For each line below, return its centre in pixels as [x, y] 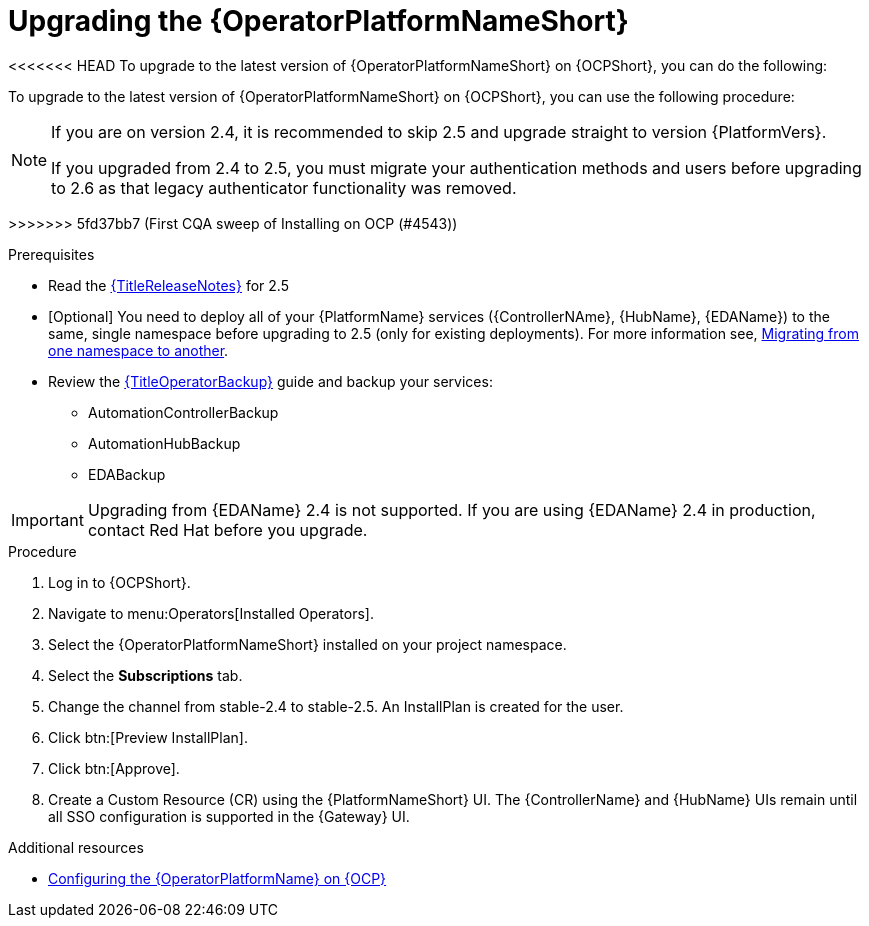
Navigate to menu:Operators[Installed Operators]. [211, 613]
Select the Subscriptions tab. [145, 675]
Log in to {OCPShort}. [119, 582]
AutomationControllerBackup [183, 412]
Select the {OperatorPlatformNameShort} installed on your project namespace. [307, 644]
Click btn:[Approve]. [114, 768]
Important [47, 519]
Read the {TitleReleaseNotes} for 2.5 [168, 285]
